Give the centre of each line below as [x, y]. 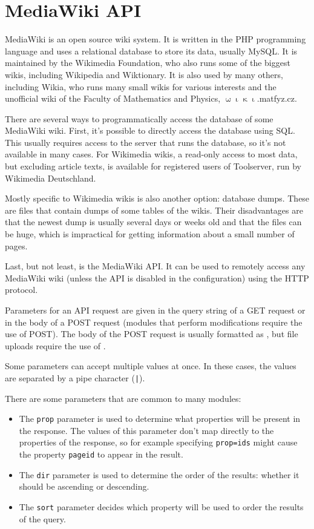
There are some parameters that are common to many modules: [123, 398]
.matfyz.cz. [277, 98]
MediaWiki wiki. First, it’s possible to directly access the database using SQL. [150, 130]
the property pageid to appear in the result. [101, 454]
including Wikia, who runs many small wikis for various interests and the [141, 86]
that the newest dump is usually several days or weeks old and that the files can [153, 222]
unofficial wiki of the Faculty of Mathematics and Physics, [113, 98]
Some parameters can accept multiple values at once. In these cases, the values [151, 366]
